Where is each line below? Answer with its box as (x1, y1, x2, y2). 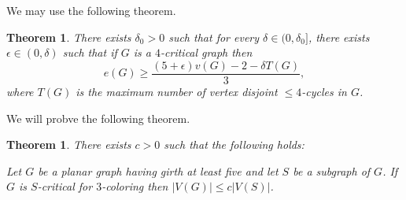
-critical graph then (161, 44, 253, 61)
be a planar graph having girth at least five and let (38, 162, 279, 179)
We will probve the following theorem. (6, 109, 190, 126)
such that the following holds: (164, 136, 304, 153)
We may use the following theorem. (6, 2, 176, 19)
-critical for (37, 178, 93, 194)
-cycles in (301, 83, 347, 100)
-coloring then (101, 178, 168, 194)
